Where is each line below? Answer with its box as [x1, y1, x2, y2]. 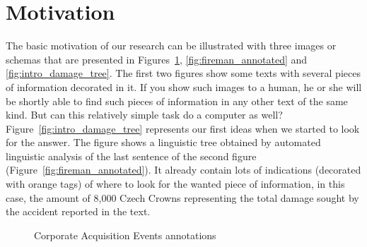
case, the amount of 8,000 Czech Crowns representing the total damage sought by [6, 190, 359, 205]
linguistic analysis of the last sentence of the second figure [6, 148, 257, 163]
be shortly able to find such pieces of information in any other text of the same [6, 93, 348, 108]
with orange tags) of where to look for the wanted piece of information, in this [6, 176, 345, 191]
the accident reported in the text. [6, 204, 151, 219]
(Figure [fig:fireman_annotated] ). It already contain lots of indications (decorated [6, 162, 361, 177]
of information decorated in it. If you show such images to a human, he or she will [6, 79, 362, 94]
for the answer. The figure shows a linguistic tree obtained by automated [6, 135, 321, 150]
